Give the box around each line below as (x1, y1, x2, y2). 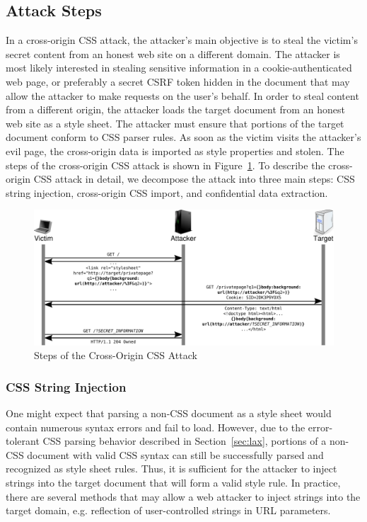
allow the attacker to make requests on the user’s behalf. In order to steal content (6, 88, 359, 103)
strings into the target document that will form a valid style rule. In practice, (6, 475, 341, 489)
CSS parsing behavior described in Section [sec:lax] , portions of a (42, 433, 327, 448)
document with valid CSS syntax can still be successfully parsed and (27, 447, 324, 462)
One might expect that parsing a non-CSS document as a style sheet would (6, 406, 332, 421)
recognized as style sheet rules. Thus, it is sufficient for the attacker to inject (6, 461, 337, 476)
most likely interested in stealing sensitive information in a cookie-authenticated (6, 60, 352, 75)
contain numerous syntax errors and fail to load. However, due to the (6, 419, 305, 434)
